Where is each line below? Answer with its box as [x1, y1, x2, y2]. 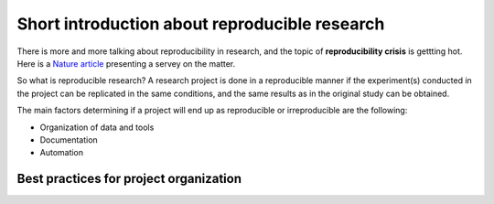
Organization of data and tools [39, 122, 155, 133]
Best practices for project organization [16, 171, 242, 187]
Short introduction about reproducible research [16, 14, 385, 34]
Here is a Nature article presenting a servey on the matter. [16, 58, 236, 69]
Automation [39, 147, 84, 158]
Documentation [39, 134, 98, 145]
